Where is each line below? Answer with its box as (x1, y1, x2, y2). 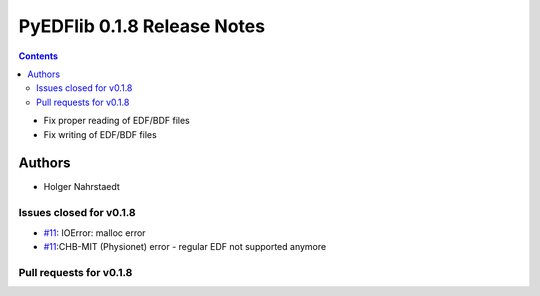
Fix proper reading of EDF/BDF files (43, 115, 190, 127)
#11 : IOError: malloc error (43, 226, 146, 239)
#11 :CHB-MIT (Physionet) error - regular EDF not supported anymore (43, 240, 327, 252)
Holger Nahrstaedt (43, 181, 120, 193)
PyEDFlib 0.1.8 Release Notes (18, 15, 265, 37)
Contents (18, 50, 59, 62)
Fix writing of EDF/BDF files (43, 128, 157, 140)
